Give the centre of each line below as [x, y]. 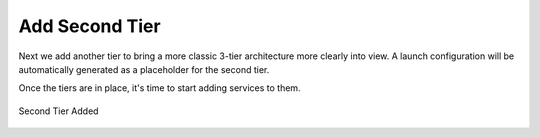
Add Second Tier [89, 26]
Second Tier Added [58, 111]
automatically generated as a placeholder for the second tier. [144, 69]
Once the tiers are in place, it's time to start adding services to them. [159, 88]
